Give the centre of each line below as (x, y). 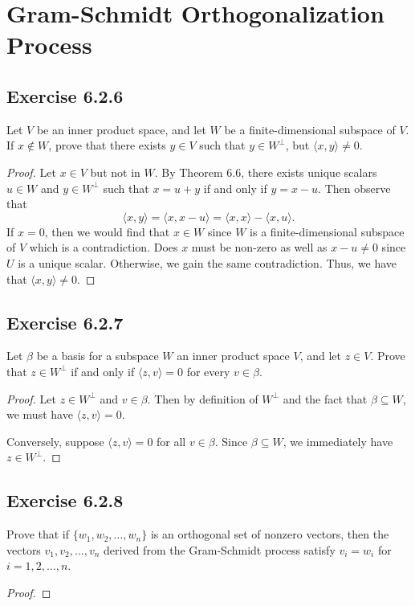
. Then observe (354, 188)
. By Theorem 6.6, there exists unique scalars (266, 172)
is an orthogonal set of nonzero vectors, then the (270, 534)
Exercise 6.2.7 (65, 322)
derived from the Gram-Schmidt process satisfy (220, 549)
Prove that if (38, 534)
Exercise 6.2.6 (65, 95)
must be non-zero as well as (259, 247)
